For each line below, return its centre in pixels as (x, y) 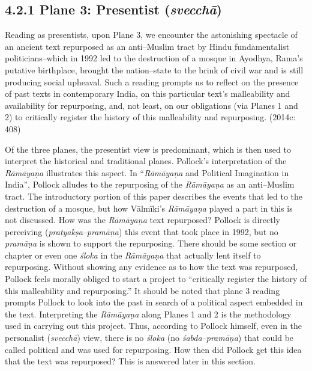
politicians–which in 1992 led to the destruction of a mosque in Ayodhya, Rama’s (154, 58)
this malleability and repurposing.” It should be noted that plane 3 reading (142, 290)
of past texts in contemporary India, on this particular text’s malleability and (148, 94)
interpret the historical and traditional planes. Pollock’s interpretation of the (146, 161)
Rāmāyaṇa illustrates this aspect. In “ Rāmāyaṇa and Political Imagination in (147, 172)
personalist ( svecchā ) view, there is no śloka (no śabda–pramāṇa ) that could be (149, 338)
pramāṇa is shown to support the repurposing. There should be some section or (151, 243)
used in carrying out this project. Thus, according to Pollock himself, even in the (153, 326)
